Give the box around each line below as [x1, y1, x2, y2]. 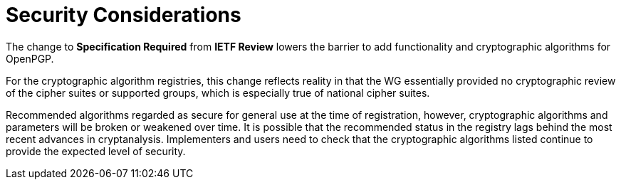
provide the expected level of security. [6, 144, 186, 157]
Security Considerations [6, 3, 241, 27]
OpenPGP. [6, 52, 54, 65]
